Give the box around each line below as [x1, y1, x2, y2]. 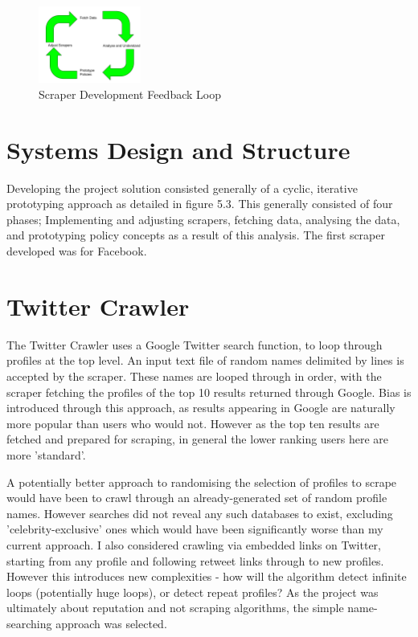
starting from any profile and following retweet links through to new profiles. [6, 552, 384, 569]
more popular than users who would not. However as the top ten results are [6, 414, 379, 431]
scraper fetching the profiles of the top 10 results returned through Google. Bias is [6, 383, 412, 400]
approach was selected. [55, 615, 167, 631]
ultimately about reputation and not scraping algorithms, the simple [6, 599, 344, 616]
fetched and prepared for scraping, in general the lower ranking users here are [6, 431, 389, 447]
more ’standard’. [6, 446, 86, 463]
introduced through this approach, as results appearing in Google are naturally [6, 399, 395, 416]
